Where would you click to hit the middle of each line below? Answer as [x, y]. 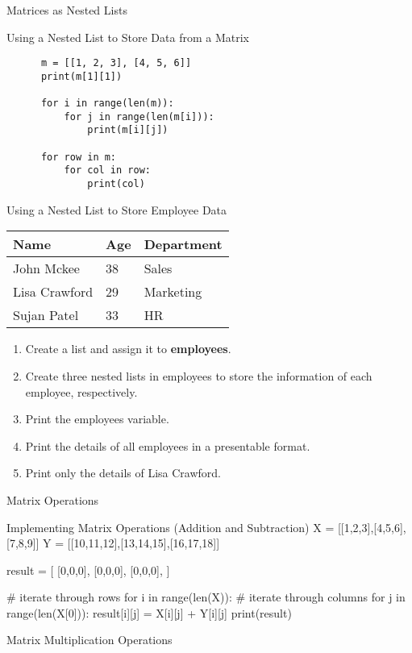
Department [183, 244]
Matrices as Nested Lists [67, 10]
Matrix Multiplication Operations [89, 640]
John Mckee [46, 268]
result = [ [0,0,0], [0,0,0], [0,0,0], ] [88, 570]
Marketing [173, 292]
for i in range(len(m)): [107, 104]
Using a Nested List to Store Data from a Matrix [128, 37]
